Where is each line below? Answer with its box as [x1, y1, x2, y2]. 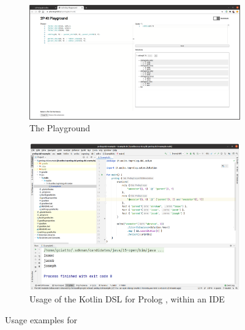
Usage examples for [5, 313, 78, 326]
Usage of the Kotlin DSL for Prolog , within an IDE [29, 293, 225, 305]
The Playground [29, 121, 91, 134]
